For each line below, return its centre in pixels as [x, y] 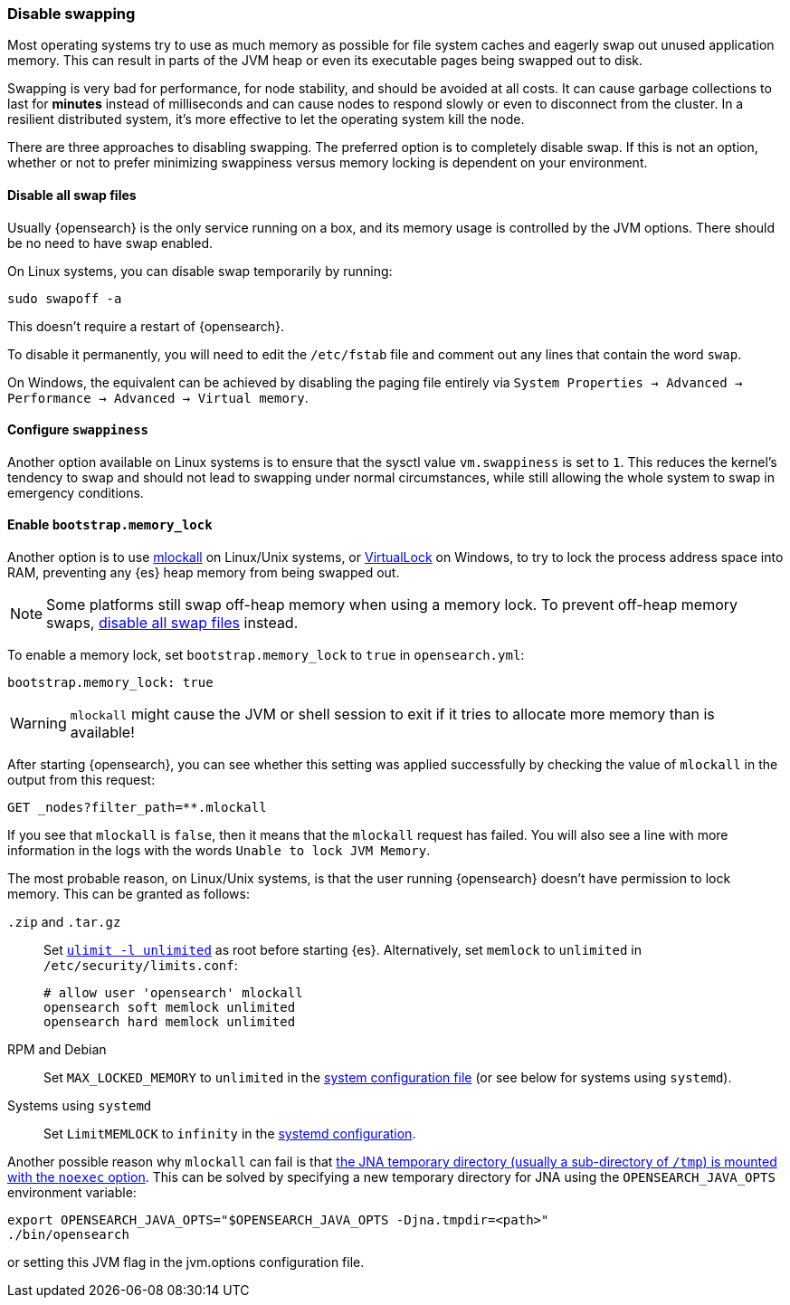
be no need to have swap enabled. [110, 243]
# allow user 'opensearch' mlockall [173, 993]
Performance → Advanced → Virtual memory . [158, 397]
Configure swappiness [78, 430]
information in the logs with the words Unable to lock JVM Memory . [219, 851]
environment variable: [72, 1193]
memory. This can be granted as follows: [128, 894]
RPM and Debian [57, 1050]
